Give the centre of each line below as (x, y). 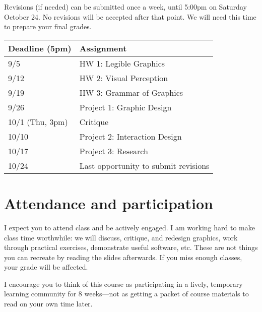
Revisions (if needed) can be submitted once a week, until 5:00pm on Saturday (125, 7)
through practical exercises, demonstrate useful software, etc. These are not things (131, 247)
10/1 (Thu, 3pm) (38, 121)
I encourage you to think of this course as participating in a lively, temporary (123, 284)
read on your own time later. (48, 304)
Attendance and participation (109, 203)
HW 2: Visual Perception (124, 78)
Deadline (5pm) (40, 48)
